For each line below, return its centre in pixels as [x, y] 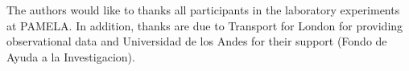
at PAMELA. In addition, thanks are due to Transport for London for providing [205, 25]
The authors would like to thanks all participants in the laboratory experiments [203, 10]
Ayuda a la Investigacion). [71, 56]
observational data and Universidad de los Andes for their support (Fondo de [197, 41]
